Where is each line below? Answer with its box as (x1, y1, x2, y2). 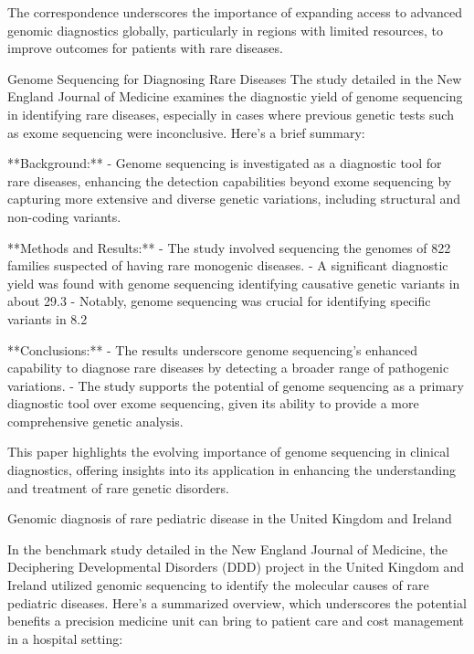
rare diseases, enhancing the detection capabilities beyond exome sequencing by (7, 171, 452, 190)
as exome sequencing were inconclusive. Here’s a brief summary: (7, 122, 365, 142)
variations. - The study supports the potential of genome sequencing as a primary (7, 375, 464, 395)
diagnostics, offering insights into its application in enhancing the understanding (7, 460, 456, 480)
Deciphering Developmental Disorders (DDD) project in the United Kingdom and (7, 557, 465, 576)
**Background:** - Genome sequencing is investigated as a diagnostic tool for (7, 153, 442, 173)
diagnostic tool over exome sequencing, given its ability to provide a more (7, 394, 419, 413)
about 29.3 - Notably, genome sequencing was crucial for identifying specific (7, 291, 431, 311)
